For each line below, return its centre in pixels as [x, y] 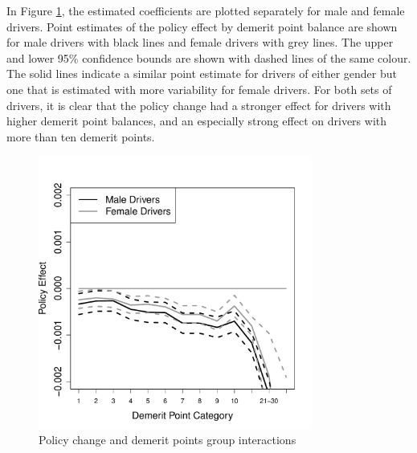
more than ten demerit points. [81, 136]
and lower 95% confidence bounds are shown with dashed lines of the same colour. [209, 57]
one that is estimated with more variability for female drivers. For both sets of [199, 89]
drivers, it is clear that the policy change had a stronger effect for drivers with [199, 105]
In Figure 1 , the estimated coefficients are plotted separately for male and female [206, 10]
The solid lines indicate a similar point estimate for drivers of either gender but [202, 73]
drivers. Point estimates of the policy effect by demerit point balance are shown [202, 26]
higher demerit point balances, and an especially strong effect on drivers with [197, 121]
